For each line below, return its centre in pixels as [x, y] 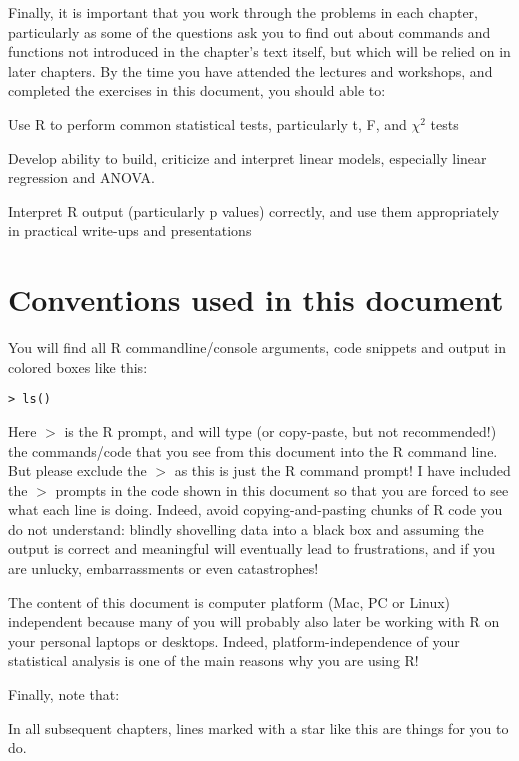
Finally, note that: [64, 694]
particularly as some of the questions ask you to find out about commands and [249, 31]
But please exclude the [77, 470]
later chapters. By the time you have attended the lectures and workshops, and [250, 70]
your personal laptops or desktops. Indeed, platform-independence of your [234, 640]
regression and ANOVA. [81, 177]
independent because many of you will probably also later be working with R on [254, 621]
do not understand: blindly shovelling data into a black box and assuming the [246, 528]
